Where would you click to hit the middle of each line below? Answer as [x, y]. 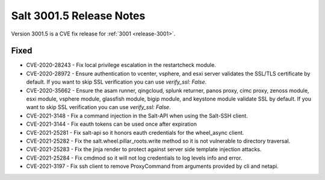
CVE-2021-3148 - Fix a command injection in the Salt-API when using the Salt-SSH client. [137, 116]
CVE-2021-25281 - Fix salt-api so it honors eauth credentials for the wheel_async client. [135, 132]
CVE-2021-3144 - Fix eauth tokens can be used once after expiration [111, 124]
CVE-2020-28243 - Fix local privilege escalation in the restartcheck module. [121, 65]
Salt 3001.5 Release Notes [78, 16]
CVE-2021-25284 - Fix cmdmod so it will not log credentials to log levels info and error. [134, 158]
